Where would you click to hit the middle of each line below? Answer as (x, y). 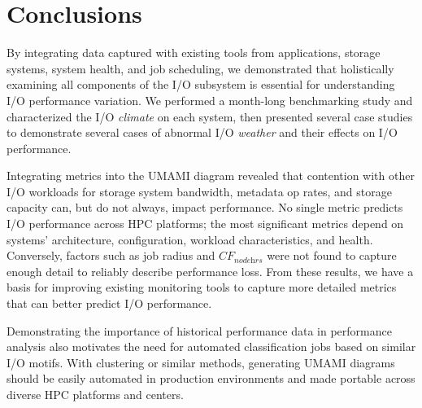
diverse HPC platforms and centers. (95, 394)
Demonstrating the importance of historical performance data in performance (199, 330)
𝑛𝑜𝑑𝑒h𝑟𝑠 (248, 260)
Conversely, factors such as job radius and (111, 255)
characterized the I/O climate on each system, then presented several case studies (210, 116)
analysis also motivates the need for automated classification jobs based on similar (211, 347)
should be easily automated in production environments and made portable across (211, 378)
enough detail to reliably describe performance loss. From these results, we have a (210, 271)
